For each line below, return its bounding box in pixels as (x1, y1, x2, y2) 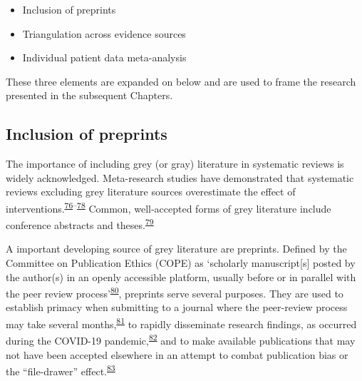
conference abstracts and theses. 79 (6, 215, 154, 232)
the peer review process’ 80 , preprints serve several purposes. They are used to (6, 284, 343, 300)
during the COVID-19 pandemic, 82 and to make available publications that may (6, 331, 356, 347)
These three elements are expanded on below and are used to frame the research (6, 73, 356, 88)
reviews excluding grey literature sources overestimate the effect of (6, 184, 296, 199)
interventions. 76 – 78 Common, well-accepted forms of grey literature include (6, 198, 331, 215)
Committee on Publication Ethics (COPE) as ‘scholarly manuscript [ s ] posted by (6, 255, 356, 270)
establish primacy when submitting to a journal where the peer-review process (6, 300, 348, 315)
